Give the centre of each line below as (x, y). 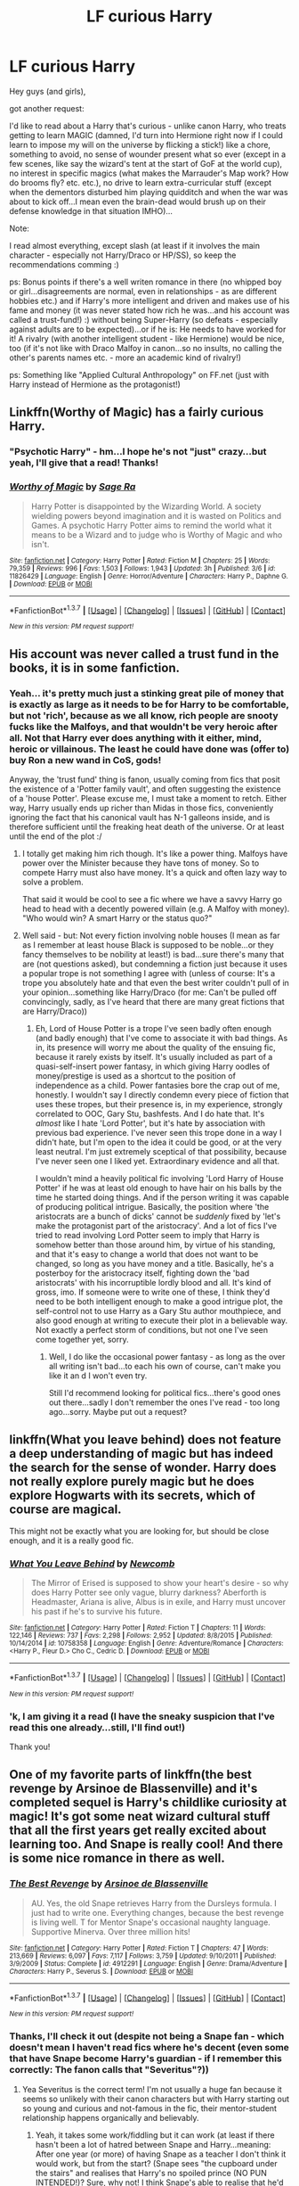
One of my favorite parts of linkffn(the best (130, 1775)
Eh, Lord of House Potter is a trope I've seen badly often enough (153, 1028)
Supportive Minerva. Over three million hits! (111, 1931)
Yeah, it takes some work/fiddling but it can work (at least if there (155, 2135)
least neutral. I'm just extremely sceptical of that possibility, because (161, 1151)
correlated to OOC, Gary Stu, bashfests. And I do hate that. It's (150, 1114)
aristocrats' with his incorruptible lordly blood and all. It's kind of (153, 1282)
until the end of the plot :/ (56, 836)
